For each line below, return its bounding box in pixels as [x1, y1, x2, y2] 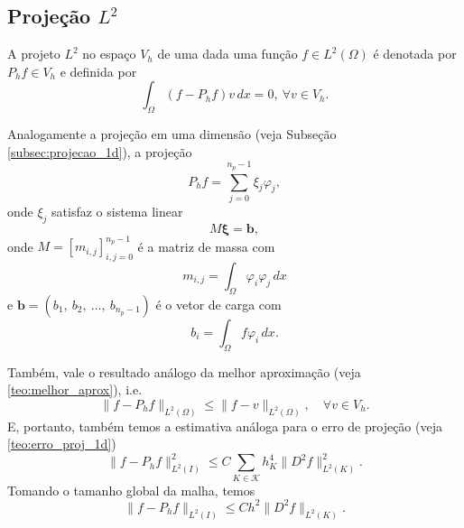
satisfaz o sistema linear [51, 201, 183, 220]
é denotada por [373, 44, 457, 63]
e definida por [60, 61, 137, 80]
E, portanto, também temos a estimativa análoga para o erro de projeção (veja [7, 416, 442, 435]
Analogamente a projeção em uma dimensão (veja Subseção [7, 125, 337, 144]
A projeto [7, 44, 60, 63]
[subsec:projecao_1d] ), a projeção [7, 142, 192, 161]
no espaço [82, 44, 136, 63]
